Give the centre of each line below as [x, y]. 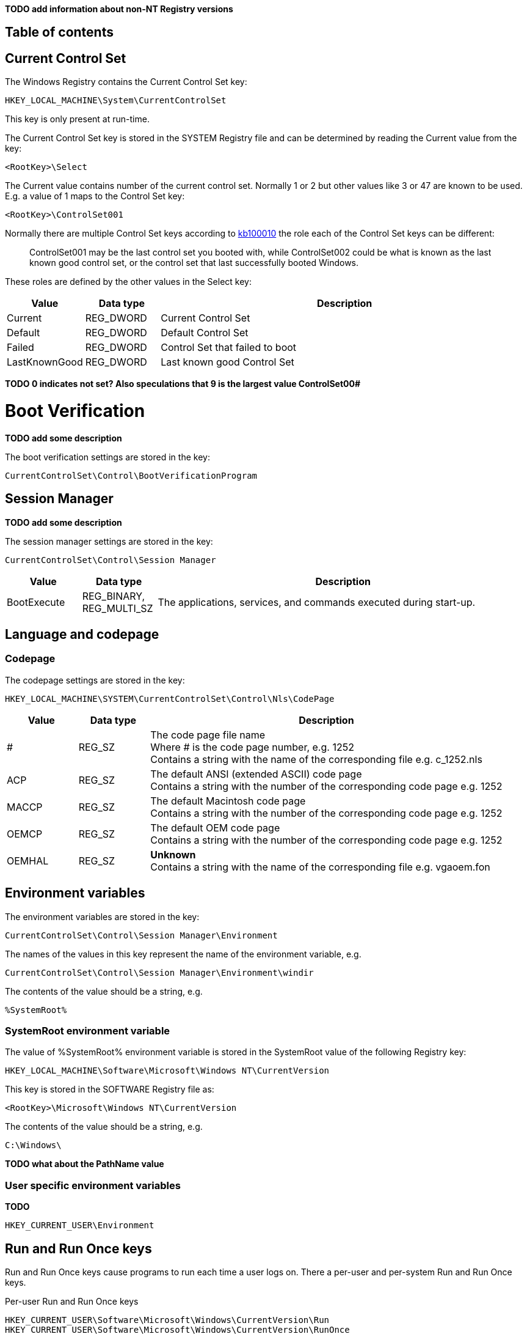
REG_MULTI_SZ [118, 608]
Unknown [173, 854]
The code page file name [208, 735]
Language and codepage [82, 635]
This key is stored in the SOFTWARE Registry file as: [110, 1089]
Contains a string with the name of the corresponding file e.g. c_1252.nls [316, 759]
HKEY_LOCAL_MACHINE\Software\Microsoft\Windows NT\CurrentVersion [167, 1071]
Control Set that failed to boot [229, 348]
